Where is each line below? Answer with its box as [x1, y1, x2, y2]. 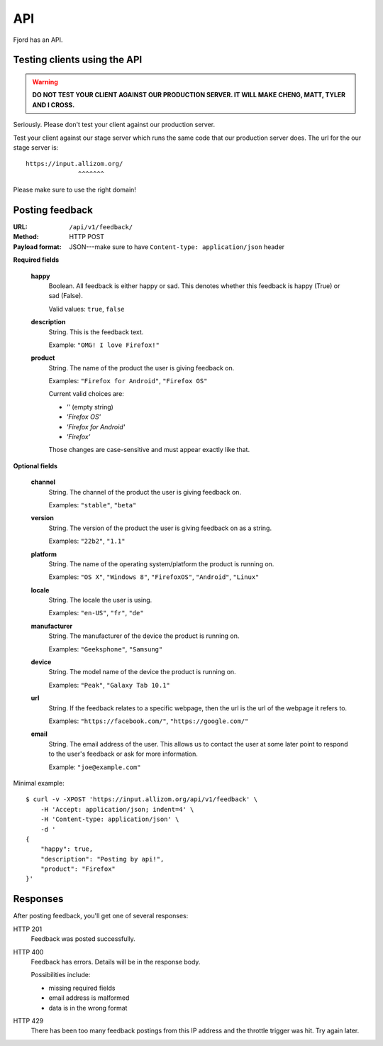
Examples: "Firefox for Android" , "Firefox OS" [48, 377, 208, 385]
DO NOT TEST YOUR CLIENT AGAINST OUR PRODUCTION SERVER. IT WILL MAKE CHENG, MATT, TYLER [32, 91, 346, 99]
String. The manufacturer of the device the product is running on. [48, 632, 240, 640]
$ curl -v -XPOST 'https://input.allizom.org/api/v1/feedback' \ [26, 795, 258, 803]
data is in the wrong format [48, 1003, 128, 1012]
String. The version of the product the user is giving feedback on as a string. [48, 524, 272, 532]
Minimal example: [13, 778, 65, 787]
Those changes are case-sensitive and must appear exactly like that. [48, 446, 250, 454]
